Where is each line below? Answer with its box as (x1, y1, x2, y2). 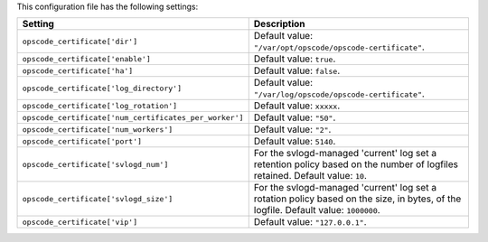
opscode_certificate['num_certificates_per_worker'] (22, 113, 244, 122)
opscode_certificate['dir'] (22, 36, 138, 46)
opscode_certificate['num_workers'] (22, 125, 174, 135)
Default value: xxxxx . (253, 99, 341, 112)
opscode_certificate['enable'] (22, 54, 151, 63)
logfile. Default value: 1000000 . (253, 204, 380, 217)
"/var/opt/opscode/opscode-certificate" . (253, 41, 425, 53)
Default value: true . (253, 52, 336, 65)
